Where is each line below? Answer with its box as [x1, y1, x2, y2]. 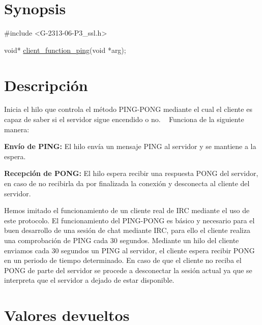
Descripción [4, 74, 88, 95]
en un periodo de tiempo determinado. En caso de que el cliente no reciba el [4, 255, 242, 265]
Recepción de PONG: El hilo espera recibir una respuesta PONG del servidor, [4, 168, 258, 179]
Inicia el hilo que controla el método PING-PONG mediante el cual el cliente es [4, 104, 252, 114]
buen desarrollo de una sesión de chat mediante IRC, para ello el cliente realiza [4, 225, 250, 235]
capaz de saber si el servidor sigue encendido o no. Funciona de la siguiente [4, 114, 244, 125]
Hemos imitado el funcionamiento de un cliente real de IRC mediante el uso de [4, 205, 250, 216]
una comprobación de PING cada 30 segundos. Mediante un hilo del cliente [4, 234, 239, 245]
